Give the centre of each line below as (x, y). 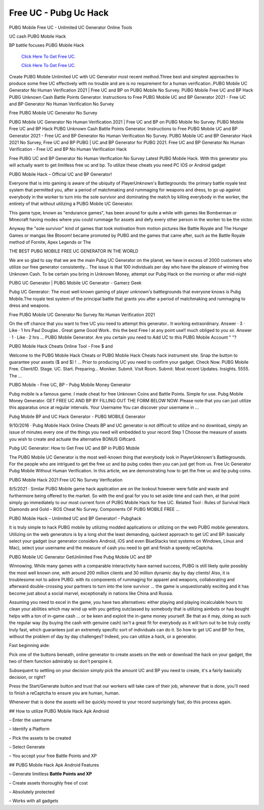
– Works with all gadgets (34, 801)
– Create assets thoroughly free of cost (48, 783)
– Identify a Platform (29, 729)
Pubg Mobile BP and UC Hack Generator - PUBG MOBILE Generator (77, 417)
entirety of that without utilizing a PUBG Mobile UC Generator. (71, 204)
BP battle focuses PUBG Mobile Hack (46, 45)
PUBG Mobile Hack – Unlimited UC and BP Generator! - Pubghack (75, 518)
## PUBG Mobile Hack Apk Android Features (54, 765)
